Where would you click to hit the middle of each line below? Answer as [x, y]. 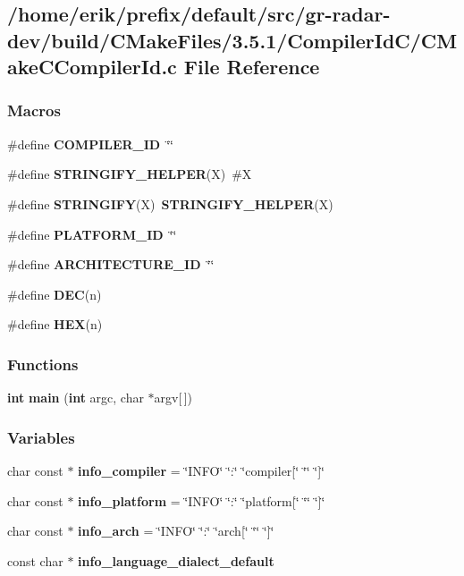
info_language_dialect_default [176, 560]
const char [35, 560]
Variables [41, 437]
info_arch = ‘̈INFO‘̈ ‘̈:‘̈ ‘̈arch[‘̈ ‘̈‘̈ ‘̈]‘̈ [176, 531]
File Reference [252, 67]
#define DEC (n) [55, 294]
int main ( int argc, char [76, 398]
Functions [43, 364]
